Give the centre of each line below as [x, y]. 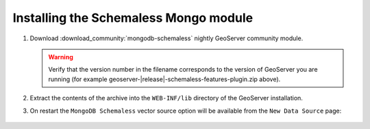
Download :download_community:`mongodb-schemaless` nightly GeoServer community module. [166, 38]
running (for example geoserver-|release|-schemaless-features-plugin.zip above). [164, 79]
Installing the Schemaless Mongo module [133, 18]
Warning [61, 57]
